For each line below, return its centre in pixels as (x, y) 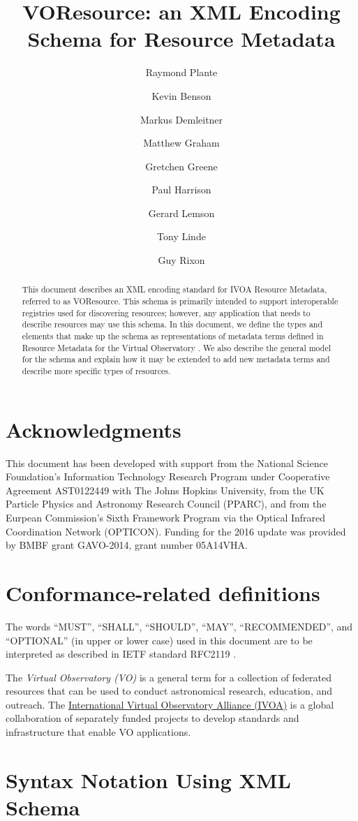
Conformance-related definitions (163, 592)
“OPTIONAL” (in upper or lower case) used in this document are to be (159, 640)
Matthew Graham (181, 143)
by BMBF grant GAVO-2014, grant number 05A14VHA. (127, 545)
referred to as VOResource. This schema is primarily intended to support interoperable (180, 301)
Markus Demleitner (181, 119)
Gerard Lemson (181, 213)
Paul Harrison (181, 190)
